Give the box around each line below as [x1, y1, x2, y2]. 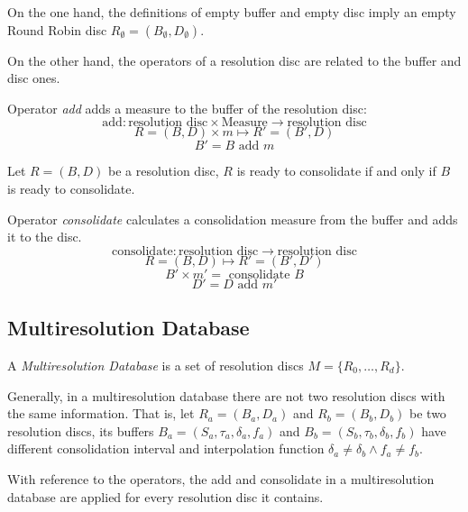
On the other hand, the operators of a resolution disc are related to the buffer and [7, 50, 462, 69]
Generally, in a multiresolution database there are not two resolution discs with [7, 386, 445, 405]
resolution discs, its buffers [7, 421, 154, 440]
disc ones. [7, 69, 60, 87]
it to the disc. [7, 227, 82, 246]
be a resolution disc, [107, 161, 219, 180]
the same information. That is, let [7, 404, 195, 423]
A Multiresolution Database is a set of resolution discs [7, 355, 304, 374]
